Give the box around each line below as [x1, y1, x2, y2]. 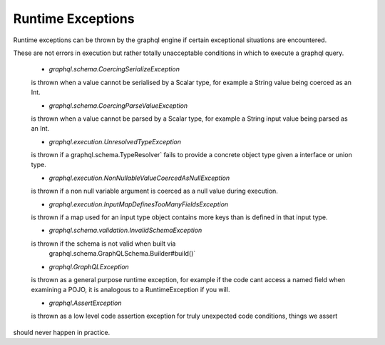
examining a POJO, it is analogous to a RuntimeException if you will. [31, 286, 230, 294]
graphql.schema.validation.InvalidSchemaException [48, 226, 202, 235]
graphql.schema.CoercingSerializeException [48, 65, 180, 74]
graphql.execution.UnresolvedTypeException [48, 137, 182, 146]
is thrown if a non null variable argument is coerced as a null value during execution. [31, 186, 278, 196]
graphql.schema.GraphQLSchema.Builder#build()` [48, 249, 196, 258]
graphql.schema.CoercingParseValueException [48, 101, 188, 110]
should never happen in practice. [13, 328, 111, 336]
